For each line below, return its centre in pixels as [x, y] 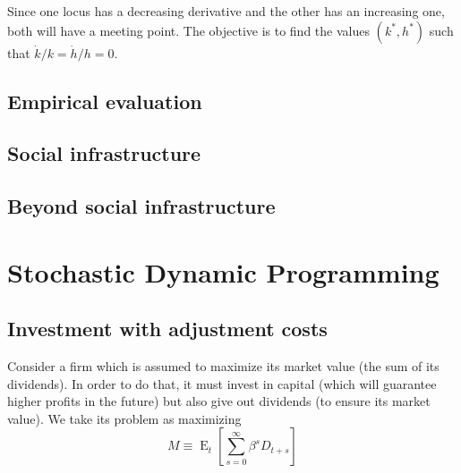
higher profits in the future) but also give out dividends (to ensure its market [219, 401]
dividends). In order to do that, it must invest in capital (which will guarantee [222, 383]
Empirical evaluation [105, 101]
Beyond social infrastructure [141, 206]
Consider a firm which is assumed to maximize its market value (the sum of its [223, 366]
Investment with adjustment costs [167, 329]
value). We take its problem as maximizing [124, 418]
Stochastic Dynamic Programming [223, 271]
